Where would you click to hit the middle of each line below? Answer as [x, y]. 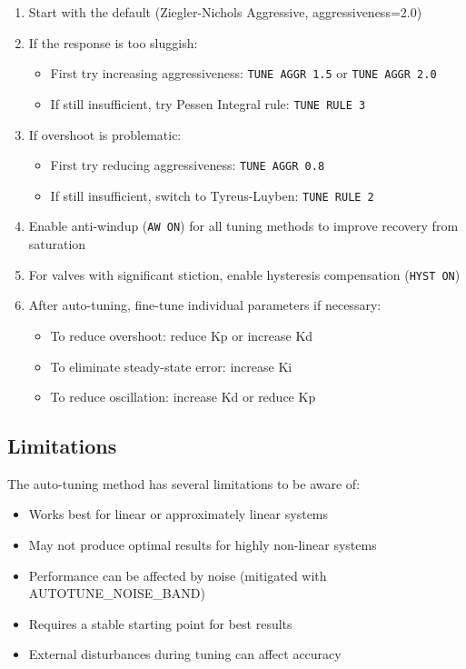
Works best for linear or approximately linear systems [178, 514]
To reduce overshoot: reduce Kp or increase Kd [182, 335]
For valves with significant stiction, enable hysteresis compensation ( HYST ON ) [244, 274]
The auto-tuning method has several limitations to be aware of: [184, 483]
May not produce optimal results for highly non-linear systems [203, 545]
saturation [57, 244]
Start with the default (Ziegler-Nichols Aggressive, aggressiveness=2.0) [225, 12]
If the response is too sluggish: [113, 42]
